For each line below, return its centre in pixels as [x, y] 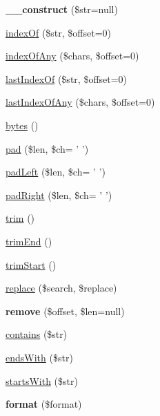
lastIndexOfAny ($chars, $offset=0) [80, 102]
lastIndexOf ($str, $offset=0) [67, 78]
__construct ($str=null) [62, 9]
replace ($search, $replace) [61, 288]
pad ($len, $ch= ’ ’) [47, 148]
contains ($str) [37, 334]
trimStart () [31, 264]
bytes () [22, 125]
